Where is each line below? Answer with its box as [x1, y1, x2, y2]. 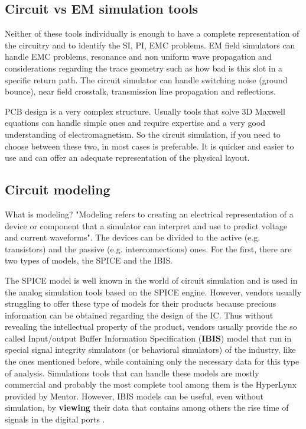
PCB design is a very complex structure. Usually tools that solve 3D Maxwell [5, 105, 285, 117]
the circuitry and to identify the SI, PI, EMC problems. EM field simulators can [5, 38, 295, 51]
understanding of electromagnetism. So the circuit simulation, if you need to [5, 128, 281, 140]
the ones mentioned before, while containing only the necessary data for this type [5, 355, 300, 368]
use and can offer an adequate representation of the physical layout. [5, 151, 250, 164]
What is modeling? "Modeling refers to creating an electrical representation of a [5, 207, 294, 220]
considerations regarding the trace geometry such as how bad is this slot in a [5, 61, 283, 74]
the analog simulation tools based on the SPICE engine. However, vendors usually [5, 285, 302, 298]
